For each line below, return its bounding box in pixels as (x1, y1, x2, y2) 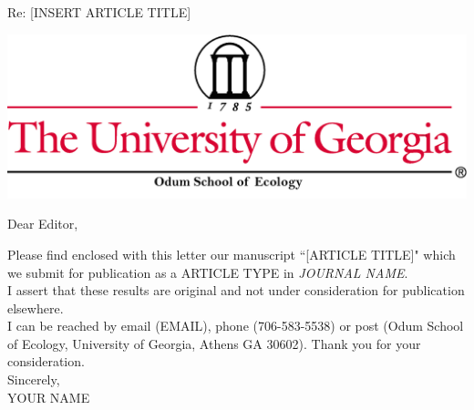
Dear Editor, (7, 214, 78, 233)
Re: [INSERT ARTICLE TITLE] (7, 3, 191, 21)
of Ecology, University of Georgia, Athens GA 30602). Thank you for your (7, 333, 421, 353)
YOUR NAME (7, 387, 90, 406)
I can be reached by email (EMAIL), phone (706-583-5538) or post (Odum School (7, 316, 464, 335)
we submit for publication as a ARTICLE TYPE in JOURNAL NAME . (7, 262, 408, 282)
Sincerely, (7, 370, 60, 389)
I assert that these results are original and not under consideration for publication (7, 281, 465, 300)
